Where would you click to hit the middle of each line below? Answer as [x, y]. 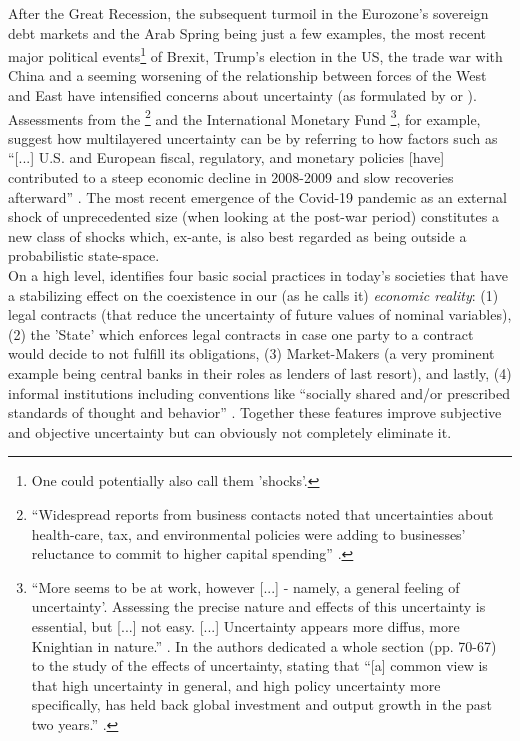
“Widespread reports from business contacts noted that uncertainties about [262, 513]
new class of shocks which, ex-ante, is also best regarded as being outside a [237, 235]
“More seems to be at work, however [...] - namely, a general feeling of [245, 586]
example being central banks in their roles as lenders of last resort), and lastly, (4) [260, 373]
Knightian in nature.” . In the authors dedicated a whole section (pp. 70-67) [264, 645]
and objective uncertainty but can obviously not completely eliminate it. [230, 431]
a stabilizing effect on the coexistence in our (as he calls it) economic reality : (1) [253, 294]
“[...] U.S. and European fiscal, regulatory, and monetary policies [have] [226, 157]
